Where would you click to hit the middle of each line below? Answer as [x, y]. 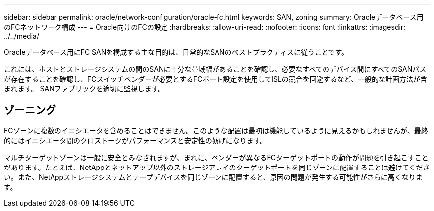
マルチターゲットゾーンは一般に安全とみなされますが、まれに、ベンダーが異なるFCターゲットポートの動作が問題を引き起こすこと [216, 157]
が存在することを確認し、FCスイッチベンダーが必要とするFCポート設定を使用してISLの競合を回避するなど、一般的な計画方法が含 [216, 79]
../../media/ [22, 36]
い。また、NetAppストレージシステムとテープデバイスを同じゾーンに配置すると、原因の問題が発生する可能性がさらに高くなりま [213, 177]
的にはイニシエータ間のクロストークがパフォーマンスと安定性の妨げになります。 [136, 140]
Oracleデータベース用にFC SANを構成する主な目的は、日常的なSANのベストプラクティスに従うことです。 [176, 52]
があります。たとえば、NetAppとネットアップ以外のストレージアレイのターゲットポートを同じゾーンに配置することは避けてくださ [217, 167]
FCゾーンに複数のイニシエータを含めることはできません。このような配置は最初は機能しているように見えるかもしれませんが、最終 [216, 130]
